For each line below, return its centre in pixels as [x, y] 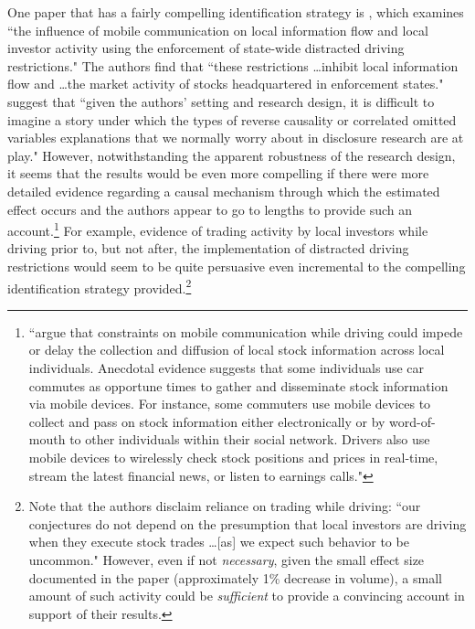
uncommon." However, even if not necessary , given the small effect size [227, 559]
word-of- [412, 421]
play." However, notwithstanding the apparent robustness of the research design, [232, 155]
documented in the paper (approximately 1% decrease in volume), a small [235, 577]
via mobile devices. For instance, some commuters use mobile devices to [230, 404]
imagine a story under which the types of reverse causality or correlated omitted [232, 119]
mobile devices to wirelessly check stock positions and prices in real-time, [233, 457]
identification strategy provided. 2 [100, 286]
